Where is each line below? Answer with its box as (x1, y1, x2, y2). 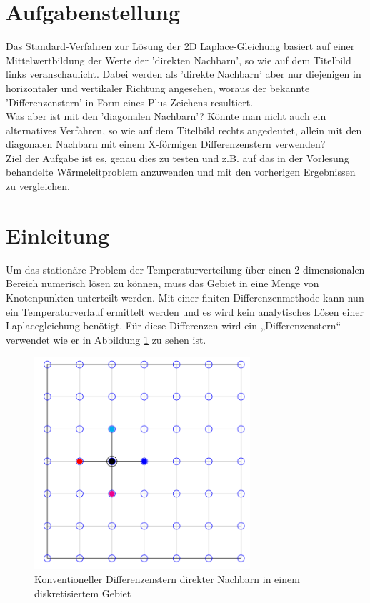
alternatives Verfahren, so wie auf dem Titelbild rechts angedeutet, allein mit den (6, 122, 362, 137)
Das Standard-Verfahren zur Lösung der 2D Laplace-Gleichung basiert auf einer (6, 39, 355, 54)
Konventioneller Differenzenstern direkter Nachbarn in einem (34, 572, 300, 587)
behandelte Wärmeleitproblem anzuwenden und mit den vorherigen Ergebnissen (6, 164, 356, 179)
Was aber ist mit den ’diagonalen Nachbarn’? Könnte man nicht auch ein (6, 109, 326, 124)
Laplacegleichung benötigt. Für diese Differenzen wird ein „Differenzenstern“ (6, 318, 341, 333)
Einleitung (6, 220, 110, 249)
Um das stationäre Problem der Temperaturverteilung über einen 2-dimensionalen (6, 261, 365, 276)
